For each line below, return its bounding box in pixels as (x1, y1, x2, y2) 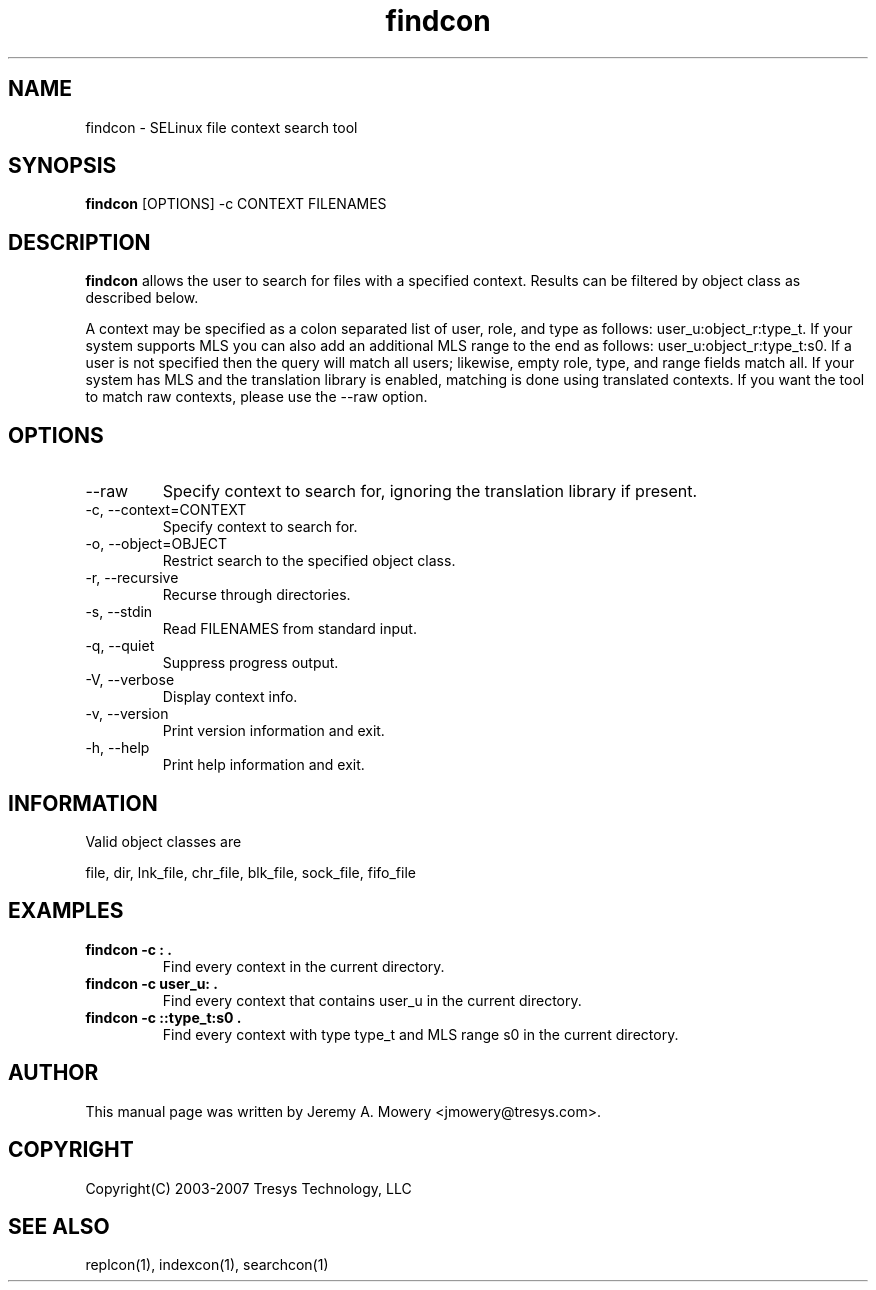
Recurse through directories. (162, 586, 351, 604)
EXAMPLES (8, 898, 124, 924)
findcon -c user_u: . (85, 974, 219, 992)
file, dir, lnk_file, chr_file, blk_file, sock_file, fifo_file (85, 863, 416, 881)
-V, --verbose (85, 671, 175, 689)
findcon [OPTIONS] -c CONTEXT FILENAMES (85, 195, 387, 213)
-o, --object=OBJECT (85, 535, 227, 553)
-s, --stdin (85, 603, 153, 621)
